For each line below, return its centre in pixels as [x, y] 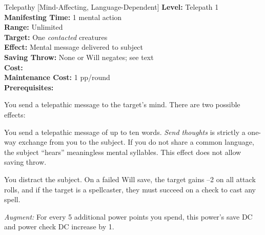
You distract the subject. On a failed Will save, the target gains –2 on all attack [130, 179]
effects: [15, 114]
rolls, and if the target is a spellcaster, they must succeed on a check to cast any [130, 189]
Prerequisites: [29, 87]
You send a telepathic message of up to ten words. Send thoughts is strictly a [125, 132]
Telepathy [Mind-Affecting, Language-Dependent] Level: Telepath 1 [111, 7]
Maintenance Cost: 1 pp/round [57, 77]
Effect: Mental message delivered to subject [74, 47]
